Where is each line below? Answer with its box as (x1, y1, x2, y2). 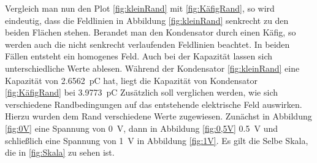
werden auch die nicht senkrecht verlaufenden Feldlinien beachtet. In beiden (5, 37, 290, 50)
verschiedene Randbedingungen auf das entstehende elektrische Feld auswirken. (5, 97, 302, 110)
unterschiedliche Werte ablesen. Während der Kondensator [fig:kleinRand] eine (5, 61, 300, 74)
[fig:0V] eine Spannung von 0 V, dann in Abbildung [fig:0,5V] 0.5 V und (5, 121, 278, 134)
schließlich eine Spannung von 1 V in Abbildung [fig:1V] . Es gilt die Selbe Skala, (5, 134, 308, 146)
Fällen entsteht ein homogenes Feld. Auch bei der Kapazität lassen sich (5, 50, 273, 63)
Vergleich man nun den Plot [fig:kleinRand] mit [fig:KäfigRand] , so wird (5, 2, 275, 14)
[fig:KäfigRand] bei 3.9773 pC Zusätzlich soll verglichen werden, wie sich (5, 86, 278, 99)
